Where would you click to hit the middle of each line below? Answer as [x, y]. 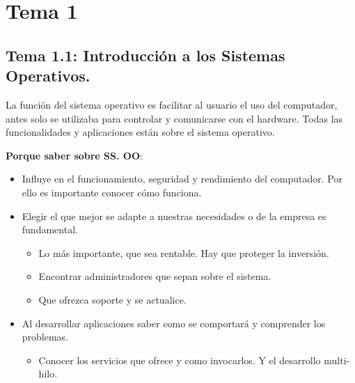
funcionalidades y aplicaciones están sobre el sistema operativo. [140, 132]
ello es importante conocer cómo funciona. [112, 192]
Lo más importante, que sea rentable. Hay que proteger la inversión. [184, 252]
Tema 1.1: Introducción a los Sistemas [145, 55]
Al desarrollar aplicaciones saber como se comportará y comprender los [174, 323]
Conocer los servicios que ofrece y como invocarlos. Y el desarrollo [180, 360]
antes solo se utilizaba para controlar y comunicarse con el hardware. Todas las [174, 118]
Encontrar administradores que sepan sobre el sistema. [155, 276]
